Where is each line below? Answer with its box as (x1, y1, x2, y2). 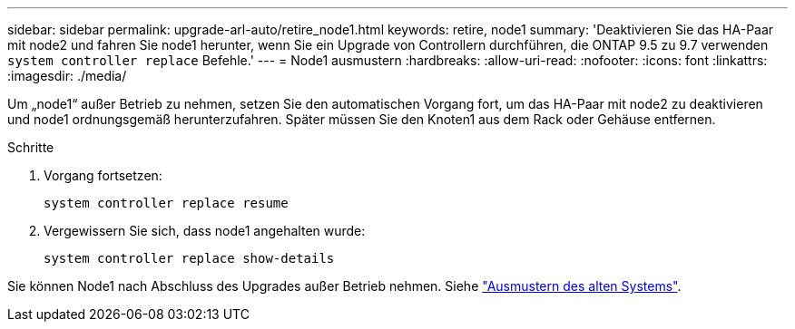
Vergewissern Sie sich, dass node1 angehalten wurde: (44, 223, 366, 238)
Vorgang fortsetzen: (44, 168, 162, 183)
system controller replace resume (44, 196, 289, 210)
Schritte (7, 140, 54, 155)
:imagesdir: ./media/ (7, 68, 127, 83)
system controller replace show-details (44, 251, 335, 266)
